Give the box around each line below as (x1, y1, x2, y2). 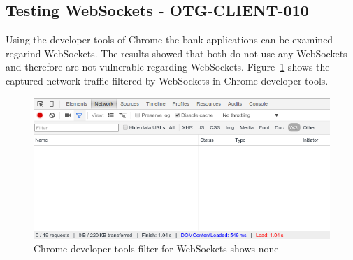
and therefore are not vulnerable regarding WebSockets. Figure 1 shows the (6, 59, 330, 74)
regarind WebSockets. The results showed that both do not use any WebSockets (6, 45, 347, 60)
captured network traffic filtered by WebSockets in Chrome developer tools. (6, 73, 329, 87)
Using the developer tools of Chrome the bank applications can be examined (6, 32, 333, 47)
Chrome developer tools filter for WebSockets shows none (34, 241, 279, 256)
